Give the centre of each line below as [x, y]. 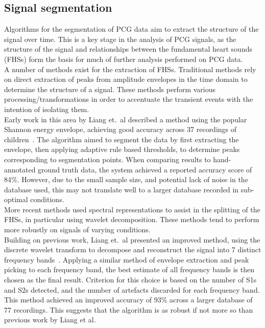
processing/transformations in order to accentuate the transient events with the [129, 99]
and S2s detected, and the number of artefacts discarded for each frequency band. [132, 289]
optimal [16, 199]
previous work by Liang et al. [50, 320]
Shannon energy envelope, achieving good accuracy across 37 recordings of [121, 129]
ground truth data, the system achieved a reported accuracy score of [145, 169]
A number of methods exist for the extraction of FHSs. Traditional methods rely [130, 69]
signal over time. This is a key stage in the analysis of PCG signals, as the [120, 39]
